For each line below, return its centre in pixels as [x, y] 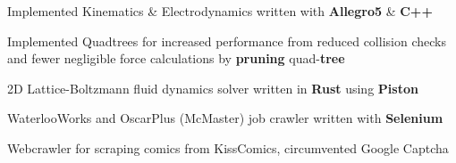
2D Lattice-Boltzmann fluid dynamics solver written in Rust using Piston [213, 88]
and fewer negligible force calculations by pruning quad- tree [176, 58]
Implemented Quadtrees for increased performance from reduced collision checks [227, 41]
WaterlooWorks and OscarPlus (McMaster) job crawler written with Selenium [225, 118]
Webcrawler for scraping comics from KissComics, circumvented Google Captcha [228, 147]
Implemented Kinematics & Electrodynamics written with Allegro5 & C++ [220, 11]
